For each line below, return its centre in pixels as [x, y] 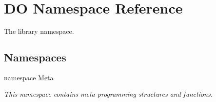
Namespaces [35, 57]
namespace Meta [29, 77]
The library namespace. [39, 31]
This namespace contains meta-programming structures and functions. [108, 94]
